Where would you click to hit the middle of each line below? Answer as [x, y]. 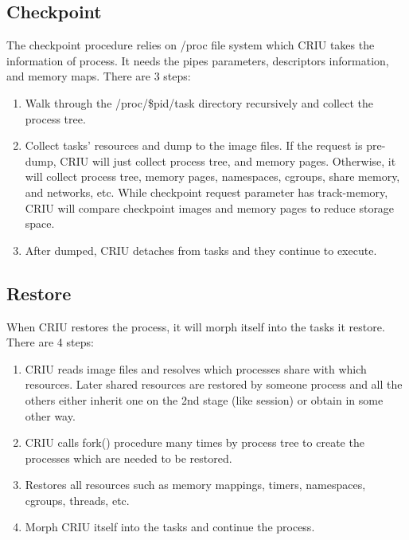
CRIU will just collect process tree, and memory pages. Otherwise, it [228, 160]
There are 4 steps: [50, 342]
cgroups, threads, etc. [77, 500]
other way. [50, 415]
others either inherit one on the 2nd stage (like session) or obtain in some [204, 399]
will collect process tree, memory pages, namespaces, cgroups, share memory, [212, 176]
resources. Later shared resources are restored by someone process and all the [214, 384]
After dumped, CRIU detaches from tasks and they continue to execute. [201, 250]
